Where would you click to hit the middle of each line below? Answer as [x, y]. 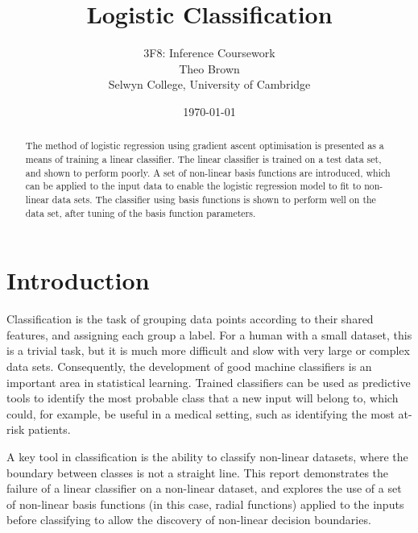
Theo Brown [209, 68]
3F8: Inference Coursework [209, 53]
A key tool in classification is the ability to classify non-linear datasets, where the [207, 456]
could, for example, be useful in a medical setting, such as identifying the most [201, 413]
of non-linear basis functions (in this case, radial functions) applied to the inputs [205, 504]
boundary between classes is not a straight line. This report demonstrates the [198, 472]
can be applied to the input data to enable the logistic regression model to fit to [193, 186]
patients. [49, 429]
